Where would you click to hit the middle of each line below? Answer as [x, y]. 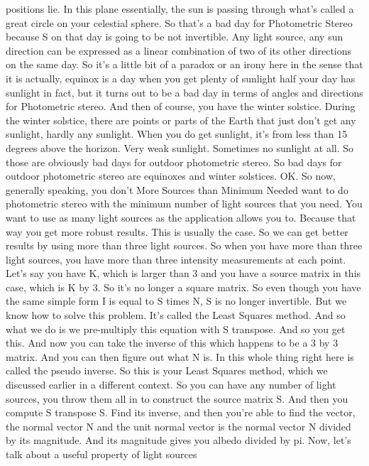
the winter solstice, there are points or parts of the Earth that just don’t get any [181, 120]
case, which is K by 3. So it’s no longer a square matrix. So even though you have [183, 287]
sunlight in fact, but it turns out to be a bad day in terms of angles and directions [184, 92]
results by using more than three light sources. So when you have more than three [184, 245]
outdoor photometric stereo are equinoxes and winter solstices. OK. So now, [171, 176]
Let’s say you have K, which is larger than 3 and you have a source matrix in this [183, 273]
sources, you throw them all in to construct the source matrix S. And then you [177, 398]
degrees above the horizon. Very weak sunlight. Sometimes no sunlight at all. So [180, 147]
